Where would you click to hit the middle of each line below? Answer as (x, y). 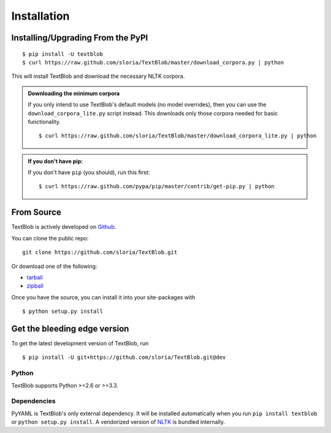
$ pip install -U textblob (63, 54)
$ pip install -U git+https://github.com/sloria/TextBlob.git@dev (124, 358)
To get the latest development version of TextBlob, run (80, 343)
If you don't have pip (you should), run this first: (89, 172)
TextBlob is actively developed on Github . (64, 227)
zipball (35, 286)
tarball (35, 277)
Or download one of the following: (54, 266)
